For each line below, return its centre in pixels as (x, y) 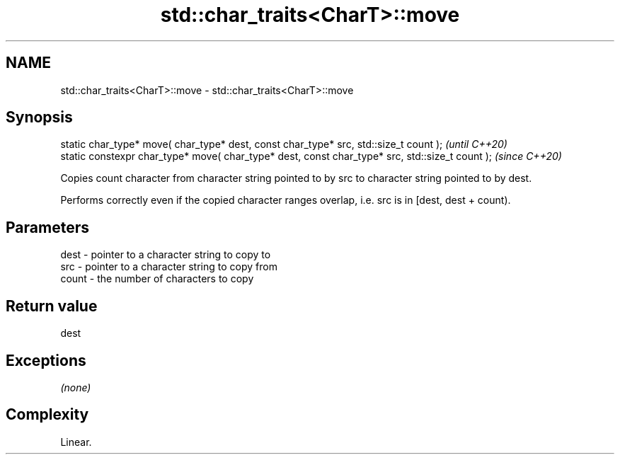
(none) (76, 387)
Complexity (47, 415)
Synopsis (39, 117)
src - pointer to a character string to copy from (169, 267)
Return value (52, 306)
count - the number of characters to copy (157, 279)
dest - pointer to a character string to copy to (166, 255)
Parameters (47, 227)
